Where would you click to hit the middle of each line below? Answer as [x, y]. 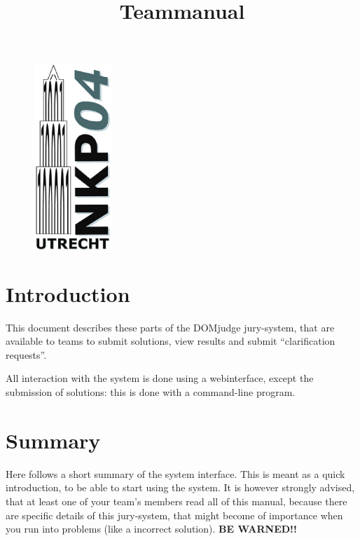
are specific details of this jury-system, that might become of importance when [174, 515]
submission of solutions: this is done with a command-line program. [151, 392]
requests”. [26, 354]
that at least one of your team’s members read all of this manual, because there [176, 501]
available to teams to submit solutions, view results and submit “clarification [171, 341]
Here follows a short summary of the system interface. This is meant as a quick [175, 473]
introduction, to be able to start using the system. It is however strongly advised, [180, 487]
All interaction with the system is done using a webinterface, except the [160, 378]
